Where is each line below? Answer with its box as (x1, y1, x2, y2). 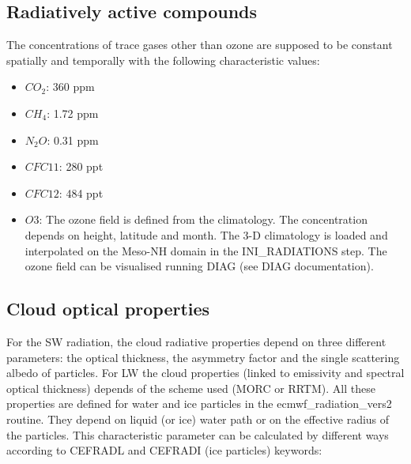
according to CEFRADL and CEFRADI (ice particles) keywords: (6, 442, 322, 458)
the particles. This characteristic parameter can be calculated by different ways (6, 426, 389, 443)
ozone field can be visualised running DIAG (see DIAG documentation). (25, 258, 374, 274)
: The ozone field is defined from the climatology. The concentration (39, 211, 368, 228)
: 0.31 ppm (47, 131, 99, 148)
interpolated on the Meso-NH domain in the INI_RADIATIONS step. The (25, 242, 387, 258)
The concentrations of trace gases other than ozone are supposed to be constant (6, 36, 393, 53)
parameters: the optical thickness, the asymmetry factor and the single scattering (6, 349, 400, 365)
